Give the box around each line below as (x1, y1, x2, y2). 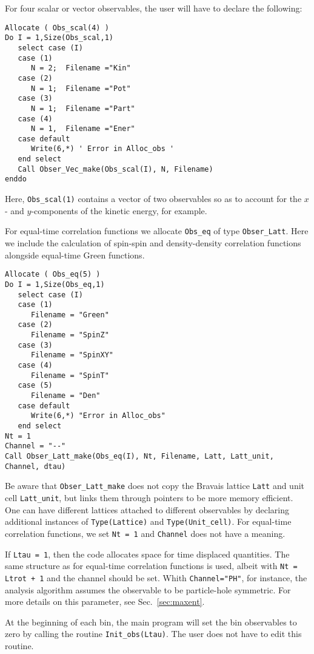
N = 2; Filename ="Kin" (30, 64, 131, 73)
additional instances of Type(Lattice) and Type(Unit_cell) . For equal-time (5, 515, 292, 528)
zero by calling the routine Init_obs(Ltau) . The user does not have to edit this (5, 627, 302, 640)
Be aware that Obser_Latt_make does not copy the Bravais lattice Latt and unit (5, 479, 305, 492)
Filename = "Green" (30, 310, 109, 319)
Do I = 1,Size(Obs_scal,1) (5, 33, 113, 42)
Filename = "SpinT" (30, 371, 109, 380)
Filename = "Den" (30, 391, 101, 400)
